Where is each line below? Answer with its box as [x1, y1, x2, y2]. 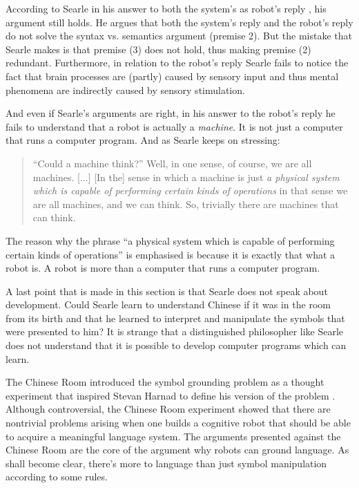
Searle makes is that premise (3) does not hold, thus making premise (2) [6, 41, 311, 56]
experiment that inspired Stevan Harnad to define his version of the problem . [6, 388, 336, 402]
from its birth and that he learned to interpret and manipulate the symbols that [6, 310, 345, 325]
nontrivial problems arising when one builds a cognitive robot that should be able [6, 415, 351, 430]
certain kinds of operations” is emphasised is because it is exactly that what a [6, 247, 336, 261]
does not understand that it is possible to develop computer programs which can [6, 338, 347, 353]
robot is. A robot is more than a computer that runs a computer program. [6, 261, 320, 275]
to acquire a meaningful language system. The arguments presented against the [6, 429, 341, 443]
